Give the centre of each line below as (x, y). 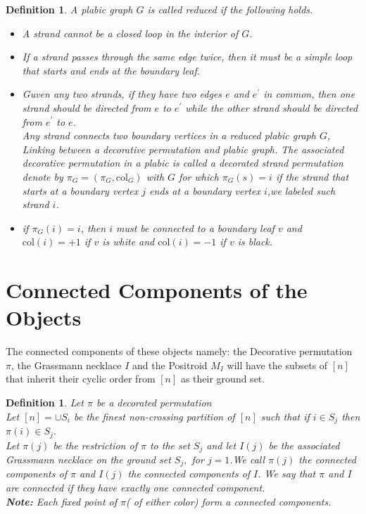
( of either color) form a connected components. (229, 501)
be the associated (304, 445)
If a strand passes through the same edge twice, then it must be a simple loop (187, 57)
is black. (255, 242)
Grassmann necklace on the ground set (88, 459)
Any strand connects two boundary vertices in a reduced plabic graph (169, 135)
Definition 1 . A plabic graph (69, 9)
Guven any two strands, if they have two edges (122, 94)
